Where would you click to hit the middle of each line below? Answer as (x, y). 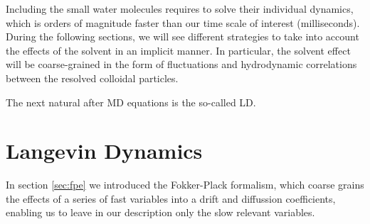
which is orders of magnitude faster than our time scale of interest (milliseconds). (183, 22)
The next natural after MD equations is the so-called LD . (131, 102)
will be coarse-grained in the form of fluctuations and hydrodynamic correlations (181, 64)
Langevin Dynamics (104, 151)
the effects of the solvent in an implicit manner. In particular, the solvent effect (178, 50)
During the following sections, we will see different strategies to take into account (183, 37)
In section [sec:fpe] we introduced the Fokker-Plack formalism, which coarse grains (185, 185)
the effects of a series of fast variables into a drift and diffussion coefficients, (171, 198)
